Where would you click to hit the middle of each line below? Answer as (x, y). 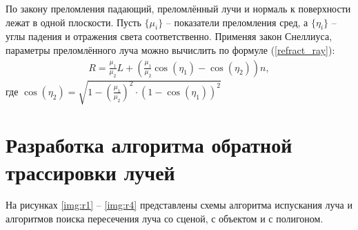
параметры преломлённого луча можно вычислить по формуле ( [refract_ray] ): (170, 49)
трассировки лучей (90, 172)
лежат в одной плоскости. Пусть (73, 22)
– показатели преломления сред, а (237, 22)
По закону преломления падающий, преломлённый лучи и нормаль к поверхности (178, 8)
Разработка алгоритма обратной (149, 145)
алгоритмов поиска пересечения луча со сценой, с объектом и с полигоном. (165, 219)
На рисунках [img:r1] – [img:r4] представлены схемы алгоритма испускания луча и (179, 205)
